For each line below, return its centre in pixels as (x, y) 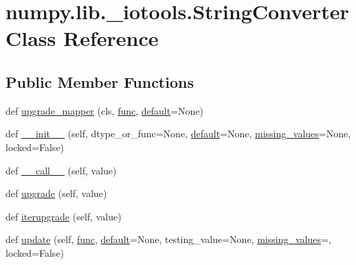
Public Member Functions (100, 81)
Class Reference (82, 38)
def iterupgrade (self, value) (64, 216)
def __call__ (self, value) (61, 170)
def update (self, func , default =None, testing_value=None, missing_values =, (168, 239)
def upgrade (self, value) (56, 193)
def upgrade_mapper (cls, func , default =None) (105, 110)
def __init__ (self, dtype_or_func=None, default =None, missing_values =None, (178, 134)
